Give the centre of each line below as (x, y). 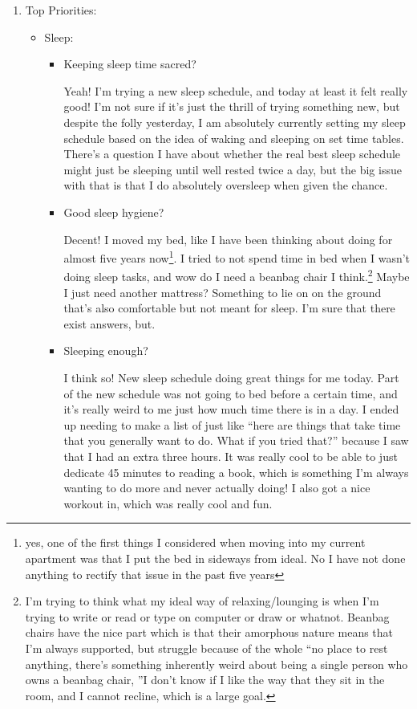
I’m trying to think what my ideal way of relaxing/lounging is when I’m (202, 601)
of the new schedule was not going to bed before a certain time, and (231, 393)
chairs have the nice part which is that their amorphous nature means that (209, 632)
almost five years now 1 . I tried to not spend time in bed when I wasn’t (237, 257)
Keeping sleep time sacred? (130, 64)
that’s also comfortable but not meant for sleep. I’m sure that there (229, 308)
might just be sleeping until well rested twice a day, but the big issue (233, 169)
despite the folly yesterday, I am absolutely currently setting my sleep (235, 122)
